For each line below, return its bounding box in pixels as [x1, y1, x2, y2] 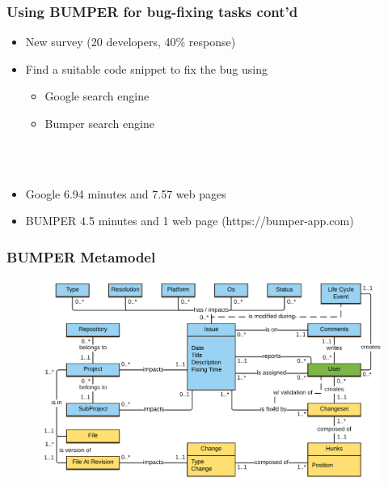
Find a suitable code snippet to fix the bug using [25, 60, 268, 77]
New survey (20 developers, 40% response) [25, 33, 236, 50]
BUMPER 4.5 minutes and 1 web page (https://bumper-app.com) [25, 212, 354, 229]
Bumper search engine [44, 115, 154, 131]
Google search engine [44, 87, 150, 104]
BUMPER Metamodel [6, 246, 156, 266]
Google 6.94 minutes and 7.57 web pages [25, 185, 226, 202]
